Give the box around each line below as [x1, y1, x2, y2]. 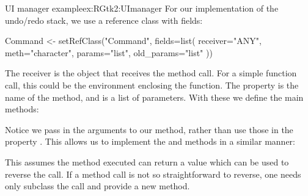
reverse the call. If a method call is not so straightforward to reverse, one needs [5, 167, 301, 180]
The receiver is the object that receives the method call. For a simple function [5, 67, 297, 79]
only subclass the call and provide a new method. [5, 180, 190, 192]
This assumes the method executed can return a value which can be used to [5, 155, 289, 168]
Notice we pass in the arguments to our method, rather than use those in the [5, 123, 293, 136]
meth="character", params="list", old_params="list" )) [5, 46, 213, 59]
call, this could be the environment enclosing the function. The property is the [5, 78, 299, 91]
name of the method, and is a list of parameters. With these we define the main [5, 90, 304, 103]
